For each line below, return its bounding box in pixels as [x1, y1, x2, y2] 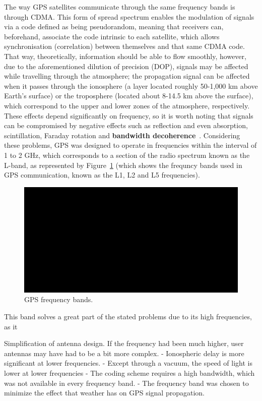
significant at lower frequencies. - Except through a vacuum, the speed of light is [4, 358, 252, 368]
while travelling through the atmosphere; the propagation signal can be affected [4, 71, 250, 81]
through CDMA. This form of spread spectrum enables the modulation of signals [4, 11, 254, 22]
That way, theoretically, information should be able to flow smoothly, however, [4, 50, 246, 61]
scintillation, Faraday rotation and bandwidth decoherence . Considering [4, 130, 240, 140]
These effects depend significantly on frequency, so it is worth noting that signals [4, 110, 253, 121]
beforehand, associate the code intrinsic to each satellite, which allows [4, 31, 220, 41]
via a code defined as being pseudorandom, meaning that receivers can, [4, 21, 224, 32]
